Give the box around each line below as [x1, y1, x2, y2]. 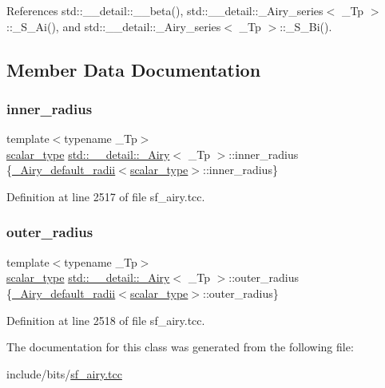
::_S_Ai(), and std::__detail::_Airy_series [6, 18, 221, 34]
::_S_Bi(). [280, 18, 332, 34]
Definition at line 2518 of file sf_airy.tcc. [6, 311, 205, 328]
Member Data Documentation [6, 57, 261, 81]
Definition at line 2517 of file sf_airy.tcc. [6, 188, 205, 204]
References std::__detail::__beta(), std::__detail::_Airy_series [6, 2, 323, 18]
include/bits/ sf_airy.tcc [6, 365, 122, 382]
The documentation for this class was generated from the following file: [6, 339, 354, 355]
